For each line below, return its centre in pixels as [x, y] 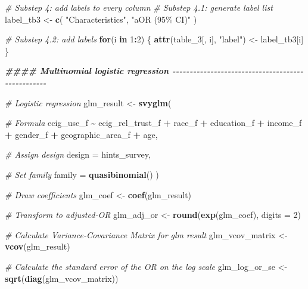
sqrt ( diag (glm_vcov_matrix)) [62, 278]
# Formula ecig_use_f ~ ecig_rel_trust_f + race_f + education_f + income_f [153, 123]
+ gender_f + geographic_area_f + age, [81, 134]
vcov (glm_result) [38, 246]
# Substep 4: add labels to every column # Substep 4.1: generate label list [139, 7]
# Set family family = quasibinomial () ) [82, 174]
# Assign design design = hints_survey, [78, 154]
